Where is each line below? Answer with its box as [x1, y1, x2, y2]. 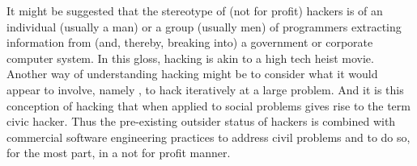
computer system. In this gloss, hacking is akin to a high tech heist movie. [6, 49, 374, 66]
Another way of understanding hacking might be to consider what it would [6, 65, 378, 82]
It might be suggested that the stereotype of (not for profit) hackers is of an [6, 2, 383, 19]
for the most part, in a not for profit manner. [6, 144, 231, 161]
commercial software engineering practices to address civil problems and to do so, [6, 128, 411, 145]
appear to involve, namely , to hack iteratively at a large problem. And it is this [6, 81, 404, 98]
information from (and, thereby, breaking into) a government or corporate [6, 34, 373, 51]
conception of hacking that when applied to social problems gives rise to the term [6, 97, 411, 114]
